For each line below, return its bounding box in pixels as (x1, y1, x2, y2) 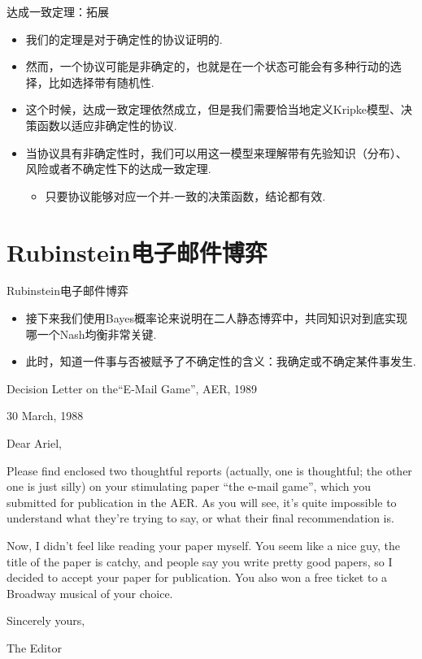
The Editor (7, 639, 62, 656)
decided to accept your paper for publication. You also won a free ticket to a (7, 569, 388, 586)
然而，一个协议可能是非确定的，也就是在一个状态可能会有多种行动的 (25, 58, 390, 75)
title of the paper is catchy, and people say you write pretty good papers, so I (7, 553, 393, 570)
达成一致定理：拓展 (7, 3, 109, 20)
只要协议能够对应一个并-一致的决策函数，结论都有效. (45, 187, 326, 204)
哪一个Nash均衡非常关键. (25, 325, 157, 342)
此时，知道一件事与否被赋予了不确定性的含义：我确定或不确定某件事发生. (25, 353, 416, 370)
